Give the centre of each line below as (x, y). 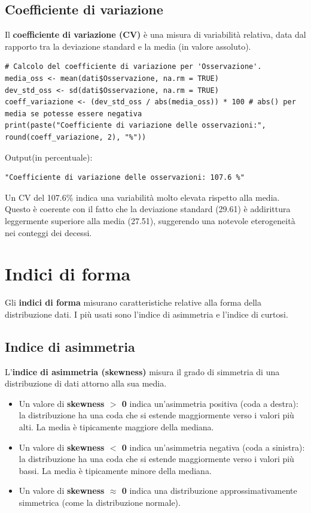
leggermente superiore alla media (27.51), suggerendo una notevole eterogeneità (150, 220)
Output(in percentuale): (49, 157)
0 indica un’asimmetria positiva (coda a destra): (210, 403)
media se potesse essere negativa (74, 114)
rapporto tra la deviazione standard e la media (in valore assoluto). (128, 46)
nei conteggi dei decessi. (48, 232)
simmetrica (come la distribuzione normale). (100, 502)
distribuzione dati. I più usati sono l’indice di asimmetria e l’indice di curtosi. (147, 314)
